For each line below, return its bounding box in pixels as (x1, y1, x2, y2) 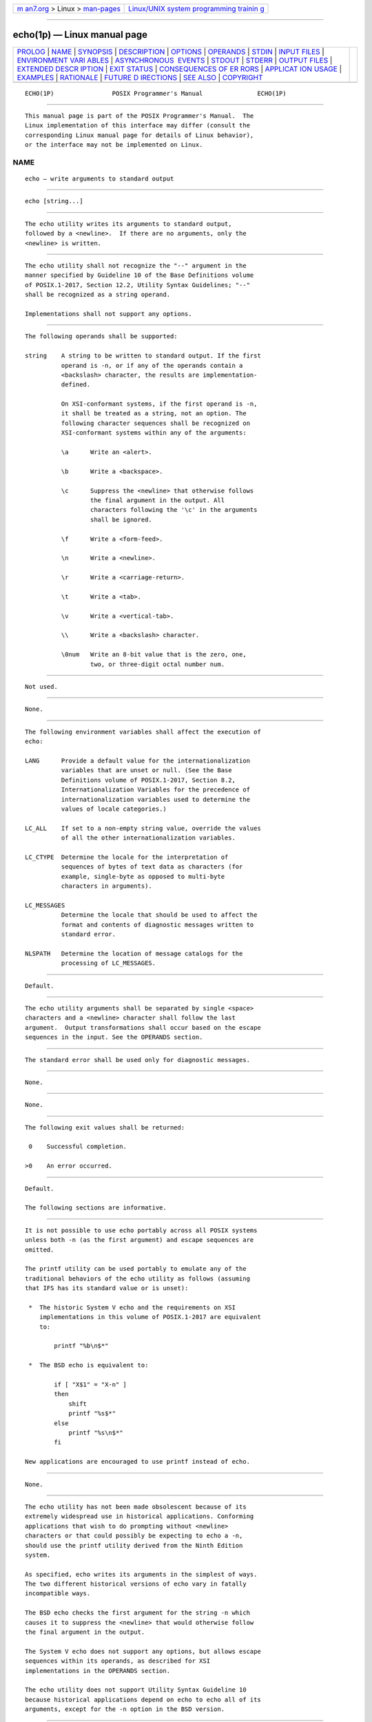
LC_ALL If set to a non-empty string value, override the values (25, 824, 261, 832)
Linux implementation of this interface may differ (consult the (25, 121, 251, 129)
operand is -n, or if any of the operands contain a (61, 362, 243, 369)
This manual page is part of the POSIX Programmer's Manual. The (25, 112, 254, 120)
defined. (61, 381, 91, 388)
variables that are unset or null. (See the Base (61, 767, 232, 774)
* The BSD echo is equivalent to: (28, 1361, 149, 1369)
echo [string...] (25, 197, 83, 205)
